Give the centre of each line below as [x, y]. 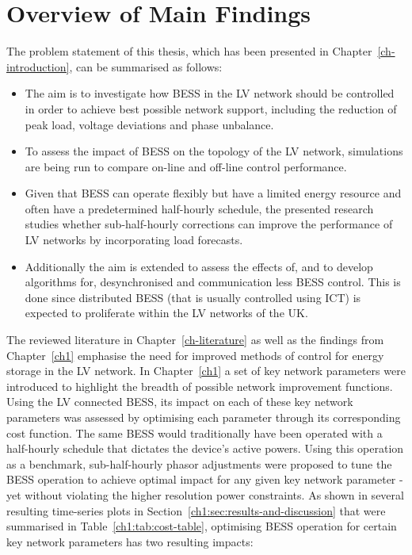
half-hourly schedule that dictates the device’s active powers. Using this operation [205, 448]
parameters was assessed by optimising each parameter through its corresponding [204, 417]
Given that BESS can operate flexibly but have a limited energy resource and [213, 193]
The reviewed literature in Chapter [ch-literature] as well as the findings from [195, 340]
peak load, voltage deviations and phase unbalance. [149, 124]
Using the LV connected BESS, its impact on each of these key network [180, 402]
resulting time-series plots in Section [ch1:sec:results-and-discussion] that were [196, 510]
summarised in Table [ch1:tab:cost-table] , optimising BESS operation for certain [202, 526]
